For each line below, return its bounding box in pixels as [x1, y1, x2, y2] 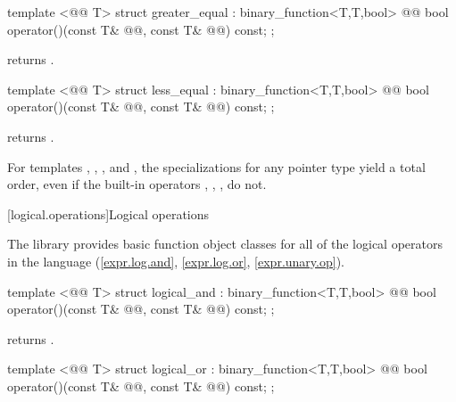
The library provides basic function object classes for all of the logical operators [7, 234, 443, 253]
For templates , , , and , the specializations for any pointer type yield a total [7, 157, 426, 176]
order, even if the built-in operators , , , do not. [7, 175, 267, 193]
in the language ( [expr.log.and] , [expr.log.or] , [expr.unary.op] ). [7, 251, 344, 270]
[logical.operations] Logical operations [7, 204, 210, 223]
